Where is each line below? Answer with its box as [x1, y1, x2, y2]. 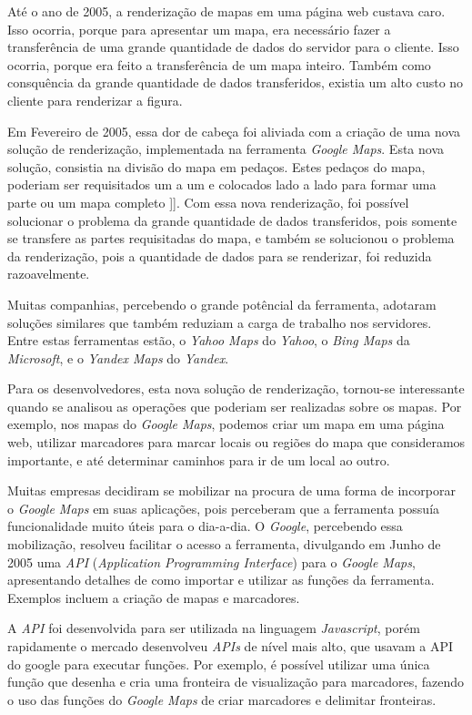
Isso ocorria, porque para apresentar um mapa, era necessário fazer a [7, 19, 391, 38]
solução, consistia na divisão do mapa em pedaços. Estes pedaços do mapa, [7, 157, 426, 176]
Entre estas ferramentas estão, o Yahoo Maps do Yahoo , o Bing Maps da [7, 331, 410, 350]
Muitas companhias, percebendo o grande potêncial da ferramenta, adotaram [7, 294, 437, 313]
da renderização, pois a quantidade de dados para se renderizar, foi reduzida [7, 246, 432, 265]
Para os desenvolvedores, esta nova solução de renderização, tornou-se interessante [7, 379, 465, 398]
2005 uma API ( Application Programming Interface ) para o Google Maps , [7, 552, 416, 571]
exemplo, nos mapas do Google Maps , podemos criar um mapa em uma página [7, 414, 445, 434]
